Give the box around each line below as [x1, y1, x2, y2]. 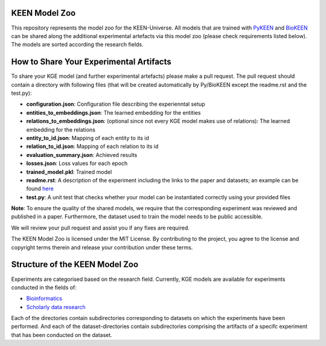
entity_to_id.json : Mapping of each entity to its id [26, 134, 149, 141]
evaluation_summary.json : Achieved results [26, 151, 138, 158]
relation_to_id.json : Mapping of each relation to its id [26, 143, 159, 150]
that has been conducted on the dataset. [11, 331, 113, 338]
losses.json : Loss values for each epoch [26, 160, 128, 167]
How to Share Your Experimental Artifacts [11, 57, 171, 67]
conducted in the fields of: [11, 284, 77, 291]
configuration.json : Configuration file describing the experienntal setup [26, 100, 205, 108]
